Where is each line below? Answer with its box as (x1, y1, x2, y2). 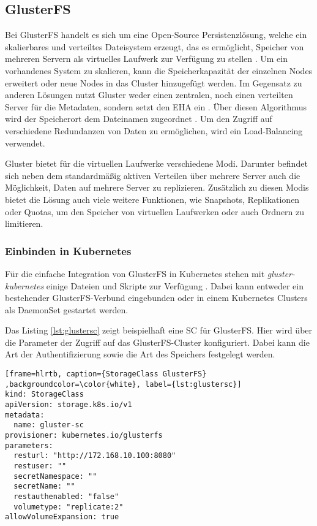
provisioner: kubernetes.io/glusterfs (5, 431, 163, 440)
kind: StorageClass (5, 390, 84, 399)
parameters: (5, 441, 53, 450)
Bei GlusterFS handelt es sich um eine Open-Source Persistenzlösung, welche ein (5, 28, 307, 41)
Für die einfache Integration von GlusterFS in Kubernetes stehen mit (5, 267, 265, 280)
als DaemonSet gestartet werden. (5, 303, 129, 316)
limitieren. (5, 217, 43, 230)
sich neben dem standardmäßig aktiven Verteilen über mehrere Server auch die (5, 169, 300, 181)
